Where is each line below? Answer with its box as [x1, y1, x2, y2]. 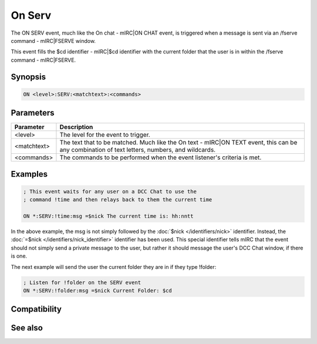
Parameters [11, 108, 55, 118]
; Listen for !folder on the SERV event [23, 279, 141, 286]
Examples [11, 169, 48, 179]
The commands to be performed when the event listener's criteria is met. [59, 153, 262, 161]
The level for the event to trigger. [59, 131, 151, 139]
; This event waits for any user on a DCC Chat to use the [23, 188, 197, 195]
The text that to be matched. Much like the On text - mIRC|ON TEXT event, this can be [59, 139, 298, 147]
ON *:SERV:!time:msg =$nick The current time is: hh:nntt [23, 213, 194, 220]
